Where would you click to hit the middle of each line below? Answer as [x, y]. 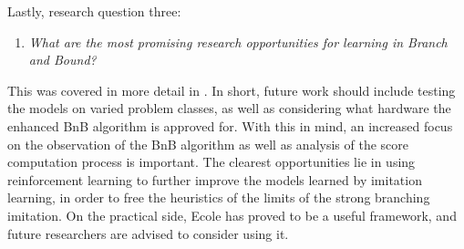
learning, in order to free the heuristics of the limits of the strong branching [219, 197]
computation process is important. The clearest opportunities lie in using [211, 162]
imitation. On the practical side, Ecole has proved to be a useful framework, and [232, 215]
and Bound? [62, 60]
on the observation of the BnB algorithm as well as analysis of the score [208, 144]
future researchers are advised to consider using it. [148, 233]
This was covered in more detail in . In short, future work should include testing [232, 90]
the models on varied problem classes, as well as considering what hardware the [229, 108]
